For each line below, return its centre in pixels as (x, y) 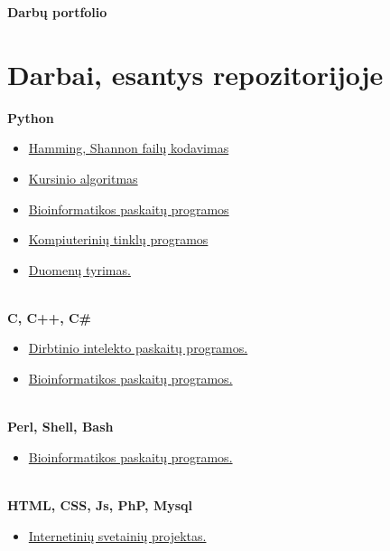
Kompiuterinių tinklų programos (118, 239)
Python (31, 117)
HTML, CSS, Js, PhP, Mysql (100, 505)
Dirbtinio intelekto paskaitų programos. (138, 348)
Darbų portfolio (57, 12)
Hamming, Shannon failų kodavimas (129, 148)
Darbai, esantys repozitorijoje (195, 74)
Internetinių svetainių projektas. (117, 535)
